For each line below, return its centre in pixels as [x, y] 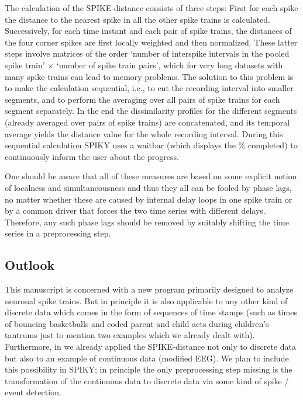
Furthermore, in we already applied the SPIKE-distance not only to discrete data [150, 347]
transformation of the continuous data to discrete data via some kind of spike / [147, 380]
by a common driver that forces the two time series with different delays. [135, 211]
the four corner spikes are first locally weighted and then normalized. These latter [151, 42]
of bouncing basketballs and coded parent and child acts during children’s [137, 323]
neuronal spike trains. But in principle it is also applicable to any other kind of [146, 300]
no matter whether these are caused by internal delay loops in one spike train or [149, 199]
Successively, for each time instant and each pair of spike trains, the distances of [148, 31]
